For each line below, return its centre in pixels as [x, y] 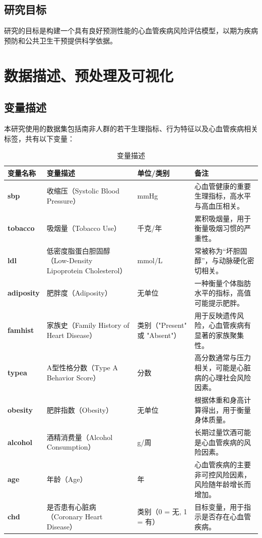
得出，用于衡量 [226, 409]
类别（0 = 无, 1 [162, 511]
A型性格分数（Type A [82, 367]
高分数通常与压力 [222, 357]
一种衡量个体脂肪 [222, 283]
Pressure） [63, 200]
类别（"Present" [162, 325]
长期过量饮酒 [215, 432]
